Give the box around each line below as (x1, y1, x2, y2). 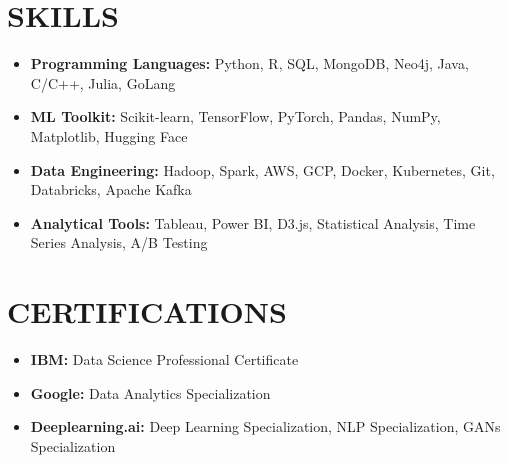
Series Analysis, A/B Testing (30, 232, 208, 253)
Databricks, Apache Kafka (30, 179, 192, 200)
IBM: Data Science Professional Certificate (30, 349, 299, 369)
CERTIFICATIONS (7, 291, 287, 332)
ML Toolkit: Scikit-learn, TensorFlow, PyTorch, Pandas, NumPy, (30, 106, 441, 127)
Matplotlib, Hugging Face (30, 125, 188, 146)
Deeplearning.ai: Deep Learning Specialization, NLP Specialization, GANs (30, 416, 501, 437)
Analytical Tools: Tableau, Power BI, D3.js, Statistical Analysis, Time (30, 212, 476, 233)
